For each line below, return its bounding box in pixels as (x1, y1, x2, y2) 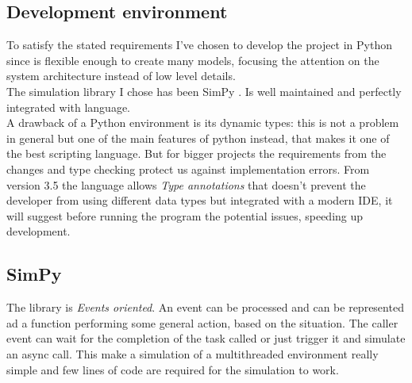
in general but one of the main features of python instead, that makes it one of (6, 129, 390, 146)
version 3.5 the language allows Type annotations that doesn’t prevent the (6, 176, 366, 193)
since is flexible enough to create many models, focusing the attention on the (6, 52, 379, 68)
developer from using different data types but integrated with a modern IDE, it (6, 192, 393, 209)
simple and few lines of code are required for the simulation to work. (6, 361, 339, 377)
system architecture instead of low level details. (6, 67, 236, 84)
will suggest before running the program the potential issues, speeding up (6, 207, 364, 224)
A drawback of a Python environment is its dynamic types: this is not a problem (6, 114, 399, 131)
